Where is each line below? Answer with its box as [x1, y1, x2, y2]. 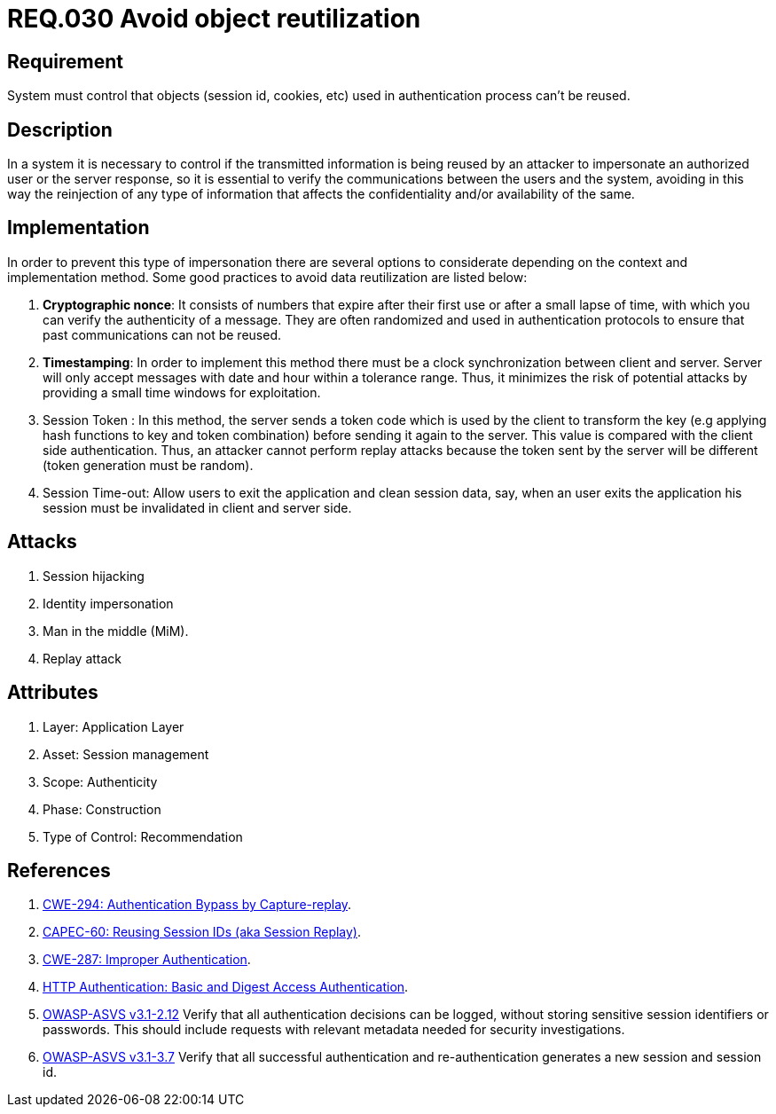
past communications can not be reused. [43, 326, 281, 342]
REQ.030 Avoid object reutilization [7, 4, 421, 34]
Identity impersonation [43, 595, 174, 611]
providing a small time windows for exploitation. [43, 384, 321, 400]
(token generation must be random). [43, 457, 254, 473]
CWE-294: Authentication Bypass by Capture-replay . [43, 897, 352, 913]
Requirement [7, 50, 124, 73]
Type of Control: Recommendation [43, 828, 243, 844]
